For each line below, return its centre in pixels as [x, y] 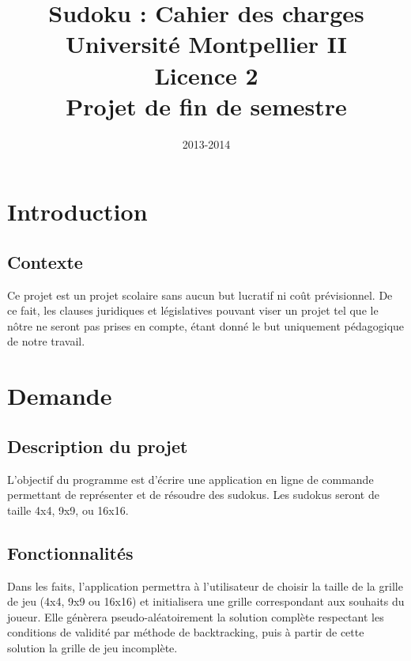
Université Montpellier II [206, 44]
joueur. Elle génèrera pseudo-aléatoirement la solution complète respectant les [196, 616]
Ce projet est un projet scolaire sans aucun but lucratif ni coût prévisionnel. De [200, 295]
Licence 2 [206, 75]
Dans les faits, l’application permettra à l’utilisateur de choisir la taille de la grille [205, 585]
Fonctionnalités [70, 552]
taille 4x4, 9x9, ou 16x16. [68, 510]
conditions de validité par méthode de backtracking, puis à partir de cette [186, 632]
